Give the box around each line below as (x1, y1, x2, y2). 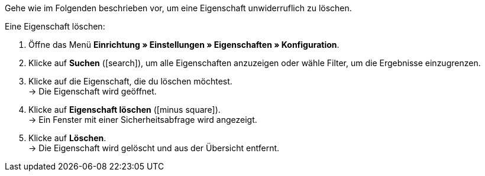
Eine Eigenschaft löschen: (5, 21, 105, 31)
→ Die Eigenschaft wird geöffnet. (28, 86, 157, 96)
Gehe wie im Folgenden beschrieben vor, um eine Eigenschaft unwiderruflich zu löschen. (5, 3, 352, 13)
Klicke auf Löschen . (28, 133, 106, 143)
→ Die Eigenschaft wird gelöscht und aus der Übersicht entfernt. (28, 143, 280, 153)
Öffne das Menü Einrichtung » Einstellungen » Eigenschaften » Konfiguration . (28, 40, 339, 50)
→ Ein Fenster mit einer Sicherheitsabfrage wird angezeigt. (28, 115, 257, 125)
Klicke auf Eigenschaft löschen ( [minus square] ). (28, 105, 221, 115)
